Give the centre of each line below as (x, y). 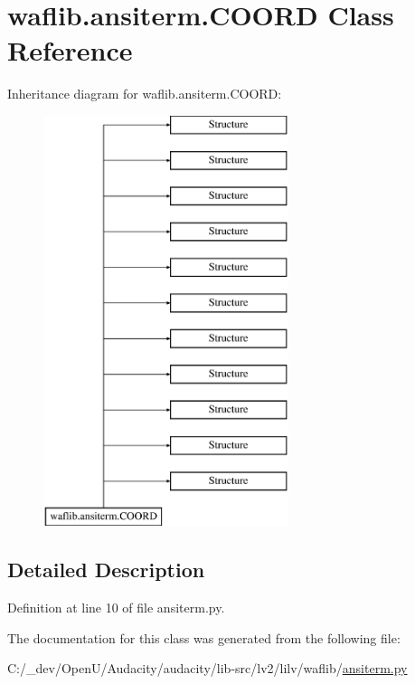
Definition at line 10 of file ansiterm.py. (116, 608)
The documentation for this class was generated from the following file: (204, 637)
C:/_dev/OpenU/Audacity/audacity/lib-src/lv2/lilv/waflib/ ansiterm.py (207, 668)
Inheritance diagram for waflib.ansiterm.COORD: (145, 94)
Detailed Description (106, 570)
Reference (70, 50)
